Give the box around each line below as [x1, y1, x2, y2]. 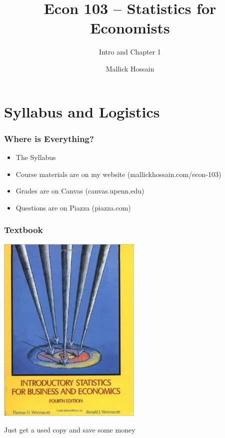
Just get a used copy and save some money [4, 424, 135, 435]
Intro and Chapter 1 [99, 46, 161, 57]
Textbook [4, 223, 43, 236]
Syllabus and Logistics [4, 101, 160, 121]
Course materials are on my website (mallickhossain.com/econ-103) [15, 168, 221, 179]
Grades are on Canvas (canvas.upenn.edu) [15, 185, 144, 196]
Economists [90, 17, 170, 38]
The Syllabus [15, 151, 56, 162]
